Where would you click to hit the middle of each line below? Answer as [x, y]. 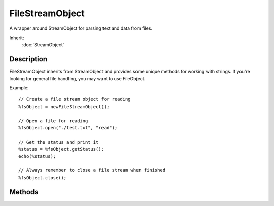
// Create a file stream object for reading [75, 99]
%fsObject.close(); [43, 177]
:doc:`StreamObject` [43, 45]
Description [28, 59]
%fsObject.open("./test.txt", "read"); [68, 128]
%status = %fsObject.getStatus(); [61, 149]
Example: [19, 88]
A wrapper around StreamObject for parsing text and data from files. [81, 28]
